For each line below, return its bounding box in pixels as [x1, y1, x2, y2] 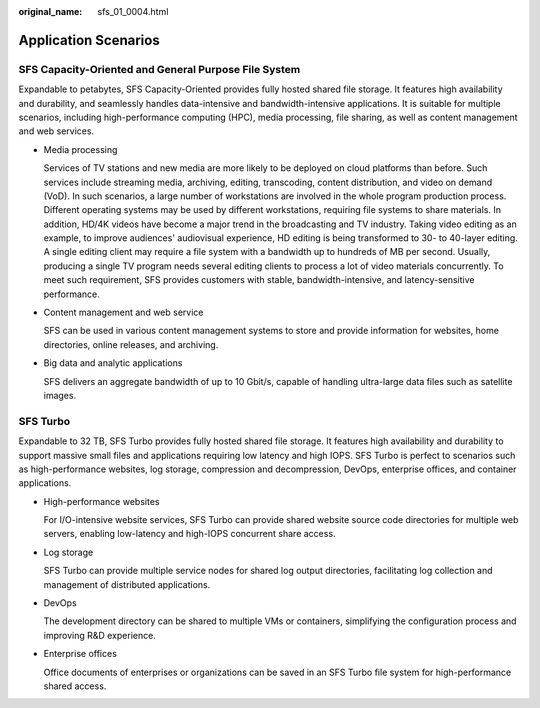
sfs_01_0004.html [97, 6, 169, 17]
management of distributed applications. [43, 578, 211, 590]
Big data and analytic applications [43, 357, 183, 369]
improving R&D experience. [43, 629, 157, 641]
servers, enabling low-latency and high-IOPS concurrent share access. [43, 528, 336, 540]
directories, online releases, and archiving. [43, 338, 219, 350]
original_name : [18, 6, 83, 17]
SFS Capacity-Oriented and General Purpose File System [18, 62, 301, 76]
